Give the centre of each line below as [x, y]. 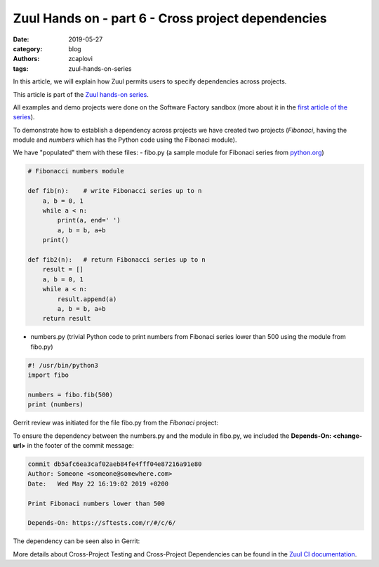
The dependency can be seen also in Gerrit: [77, 541]
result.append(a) [87, 299]
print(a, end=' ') [89, 220]
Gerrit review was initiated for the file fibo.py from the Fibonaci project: [116, 423]
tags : [21, 68]
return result [67, 319]
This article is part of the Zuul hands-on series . [81, 94]
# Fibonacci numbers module [76, 171]
